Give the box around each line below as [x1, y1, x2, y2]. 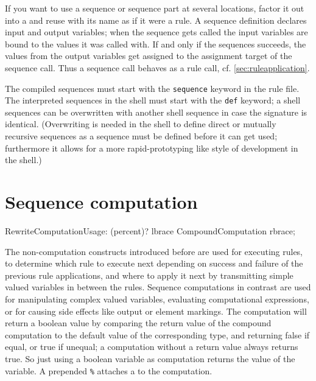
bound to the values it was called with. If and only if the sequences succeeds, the [5, 37, 306, 50]
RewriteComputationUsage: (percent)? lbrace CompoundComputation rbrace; [5, 224, 295, 237]
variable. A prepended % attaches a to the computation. [5, 364, 212, 377]
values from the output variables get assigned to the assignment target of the [5, 49, 292, 62]
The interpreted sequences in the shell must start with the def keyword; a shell [5, 94, 301, 107]
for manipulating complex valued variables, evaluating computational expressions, [5, 292, 309, 305]
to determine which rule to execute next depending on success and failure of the [5, 257, 303, 270]
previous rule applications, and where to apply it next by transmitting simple [5, 268, 293, 281]
